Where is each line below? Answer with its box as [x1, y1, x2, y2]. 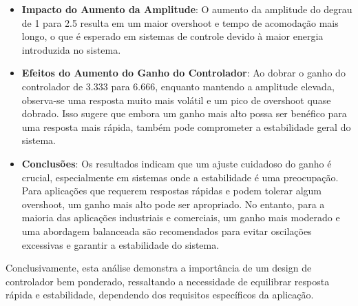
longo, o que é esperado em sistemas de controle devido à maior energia [21, 29, 324, 43]
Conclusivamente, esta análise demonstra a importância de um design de [6, 261, 312, 275]
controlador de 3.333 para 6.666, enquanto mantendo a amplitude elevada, [21, 79, 335, 93]
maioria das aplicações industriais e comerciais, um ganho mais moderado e [21, 210, 340, 225]
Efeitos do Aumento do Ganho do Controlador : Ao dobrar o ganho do [21, 65, 346, 80]
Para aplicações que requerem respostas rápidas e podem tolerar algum [21, 183, 322, 198]
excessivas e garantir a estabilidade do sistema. [21, 237, 220, 252]
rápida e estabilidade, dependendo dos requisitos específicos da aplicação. [6, 287, 314, 302]
